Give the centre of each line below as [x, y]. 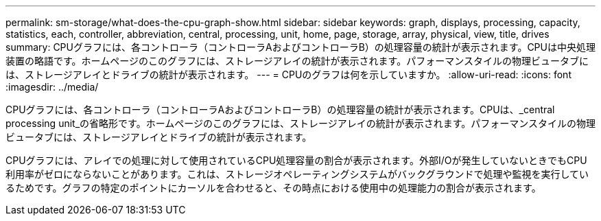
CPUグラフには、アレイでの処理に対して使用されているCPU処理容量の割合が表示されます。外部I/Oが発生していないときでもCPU [296, 160]
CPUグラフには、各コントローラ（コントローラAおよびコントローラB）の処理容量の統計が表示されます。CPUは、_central [280, 109]
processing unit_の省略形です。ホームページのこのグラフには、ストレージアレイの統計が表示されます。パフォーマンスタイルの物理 [300, 123]
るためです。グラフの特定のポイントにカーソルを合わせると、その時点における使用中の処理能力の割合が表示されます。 [273, 188]
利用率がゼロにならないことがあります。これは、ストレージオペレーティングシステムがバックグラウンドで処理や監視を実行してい [297, 174]
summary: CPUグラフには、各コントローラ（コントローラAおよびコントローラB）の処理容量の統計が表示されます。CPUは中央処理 [300, 47]
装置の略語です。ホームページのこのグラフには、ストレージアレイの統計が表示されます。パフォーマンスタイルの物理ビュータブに [297, 61]
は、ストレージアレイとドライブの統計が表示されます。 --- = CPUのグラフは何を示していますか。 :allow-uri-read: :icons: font [288, 74]
